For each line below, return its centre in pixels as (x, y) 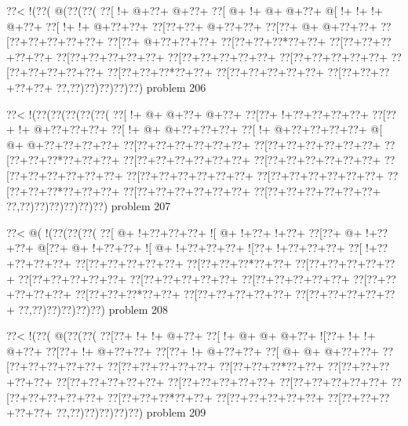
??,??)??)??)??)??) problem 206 (131, 87)
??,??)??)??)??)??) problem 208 (93, 309)
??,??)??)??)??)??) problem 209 (131, 412)
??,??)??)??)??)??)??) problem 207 (89, 206)
